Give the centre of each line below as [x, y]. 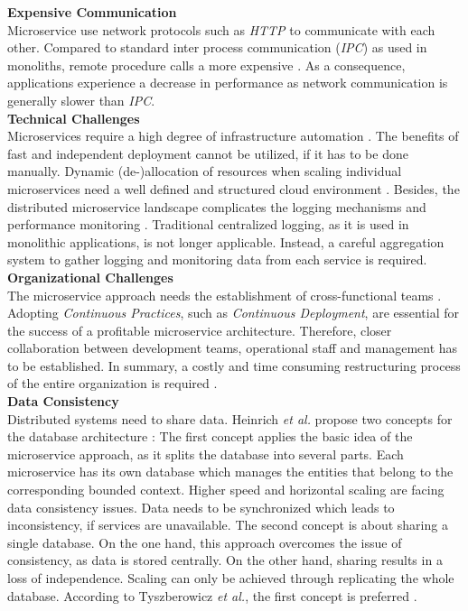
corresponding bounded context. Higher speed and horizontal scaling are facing [226, 490]
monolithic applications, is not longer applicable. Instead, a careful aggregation [226, 241]
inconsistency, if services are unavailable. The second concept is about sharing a [228, 525]
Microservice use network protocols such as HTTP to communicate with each [221, 29]
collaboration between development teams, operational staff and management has [233, 348]
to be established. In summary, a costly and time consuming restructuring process [234, 365]
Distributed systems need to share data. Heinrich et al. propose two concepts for [230, 418]
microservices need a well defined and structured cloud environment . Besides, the [234, 188]
